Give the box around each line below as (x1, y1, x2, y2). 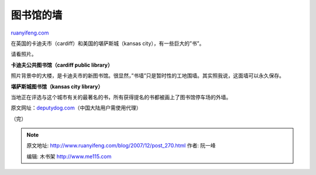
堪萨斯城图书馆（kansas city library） (11, 83, 104, 90)
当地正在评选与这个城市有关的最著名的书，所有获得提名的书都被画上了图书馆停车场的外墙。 (11, 94, 231, 101)
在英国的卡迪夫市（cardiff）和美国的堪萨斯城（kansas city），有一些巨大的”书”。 (11, 40, 205, 47)
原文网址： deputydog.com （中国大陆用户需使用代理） (11, 104, 142, 111)
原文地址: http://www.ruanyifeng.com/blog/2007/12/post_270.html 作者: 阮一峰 (26, 142, 216, 149)
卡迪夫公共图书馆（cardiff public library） (11, 61, 114, 68)
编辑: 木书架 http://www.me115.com (26, 153, 112, 160)
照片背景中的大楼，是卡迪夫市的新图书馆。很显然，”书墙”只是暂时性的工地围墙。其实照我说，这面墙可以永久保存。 (11, 72, 285, 79)
